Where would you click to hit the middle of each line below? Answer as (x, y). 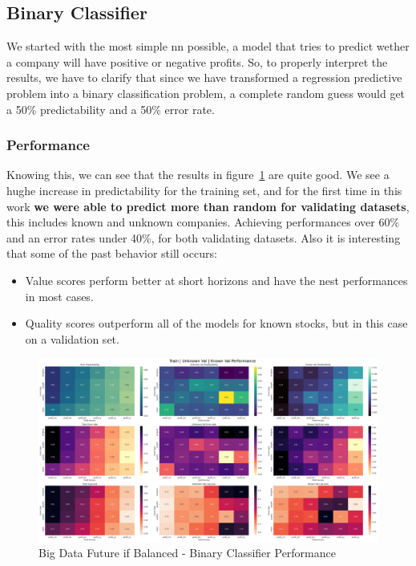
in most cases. (59, 296)
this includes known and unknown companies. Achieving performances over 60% (203, 222)
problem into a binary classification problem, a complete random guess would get (206, 93)
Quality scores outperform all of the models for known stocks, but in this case (216, 323)
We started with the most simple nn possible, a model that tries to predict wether (208, 46)
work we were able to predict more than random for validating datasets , (208, 206)
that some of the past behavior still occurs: (112, 253)
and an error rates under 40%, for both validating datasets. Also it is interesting (204, 237)
